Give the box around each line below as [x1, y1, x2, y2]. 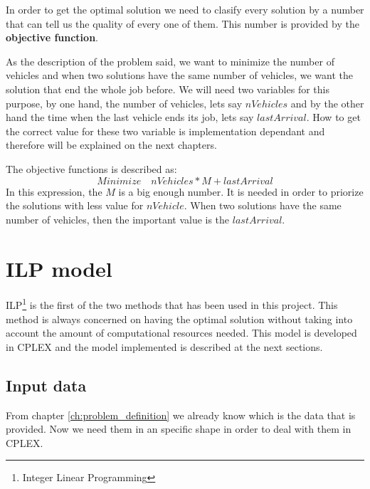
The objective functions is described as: [6, 161, 177, 176]
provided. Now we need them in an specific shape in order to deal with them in [6, 421, 351, 436]
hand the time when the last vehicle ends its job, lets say [6, 110, 254, 125]
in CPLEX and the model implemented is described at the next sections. [6, 339, 323, 354]
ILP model [6, 253, 112, 283]
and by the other [290, 95, 364, 110]
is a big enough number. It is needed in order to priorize [118, 184, 364, 199]
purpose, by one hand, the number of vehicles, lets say [6, 95, 243, 110]
